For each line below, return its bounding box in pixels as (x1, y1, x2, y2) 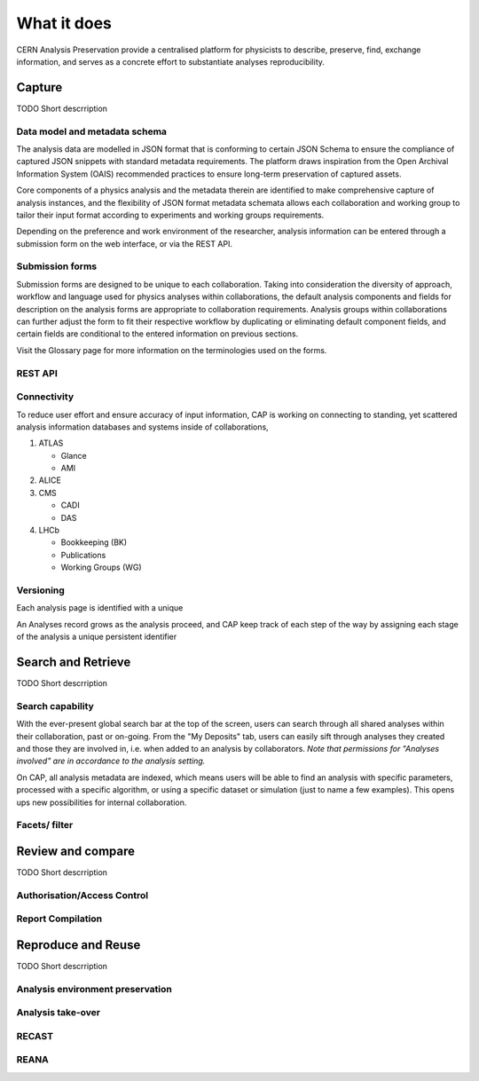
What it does (16, 13, 113, 33)
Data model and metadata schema (16, 125, 168, 138)
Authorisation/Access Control (16, 888, 149, 901)
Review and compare (16, 843, 136, 858)
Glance (60, 450, 88, 461)
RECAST (16, 1030, 53, 1042)
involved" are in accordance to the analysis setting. (16, 755, 206, 767)
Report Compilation (16, 912, 102, 925)
